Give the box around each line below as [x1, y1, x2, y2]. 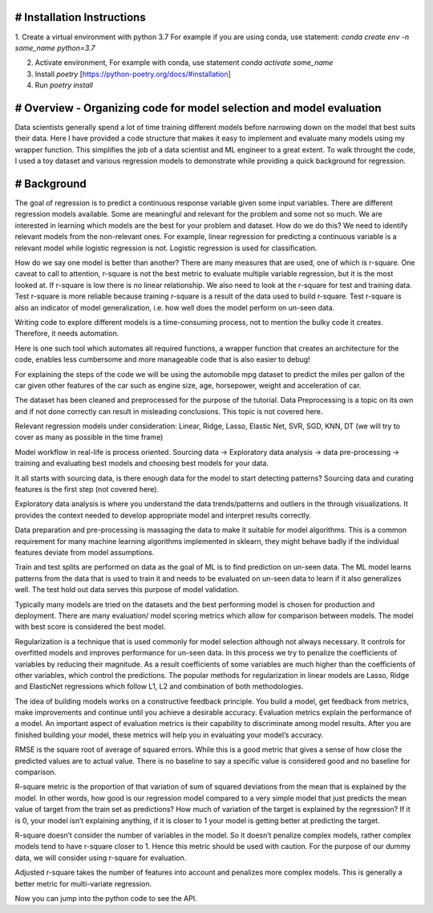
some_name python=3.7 [14, 43, 95, 52]
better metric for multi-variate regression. [14, 879, 152, 888]
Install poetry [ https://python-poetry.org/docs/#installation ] [34, 69, 232, 79]
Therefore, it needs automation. [14, 329, 119, 339]
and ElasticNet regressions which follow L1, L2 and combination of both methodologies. [14, 682, 304, 692]
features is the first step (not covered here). [14, 485, 160, 494]
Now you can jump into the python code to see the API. [14, 893, 198, 903]
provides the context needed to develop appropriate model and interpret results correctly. [14, 510, 312, 520]
